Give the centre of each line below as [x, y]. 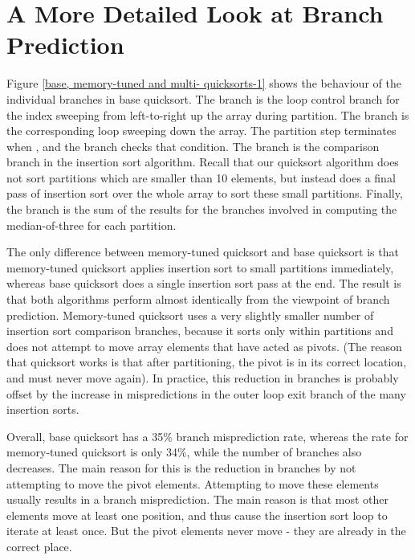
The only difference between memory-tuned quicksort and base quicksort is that [203, 252]
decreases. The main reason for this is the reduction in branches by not [181, 467]
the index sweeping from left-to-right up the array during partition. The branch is [208, 114]
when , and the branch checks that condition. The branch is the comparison [193, 146]
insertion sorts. [43, 409]
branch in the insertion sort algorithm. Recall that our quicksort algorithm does [203, 162]
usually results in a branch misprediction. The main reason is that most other [197, 499]
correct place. [39, 546]
